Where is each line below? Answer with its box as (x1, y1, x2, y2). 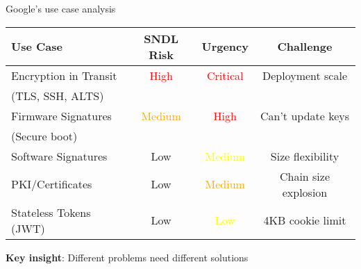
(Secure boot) (11, 127, 78, 144)
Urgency (201, 38, 249, 55)
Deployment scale (262, 67, 348, 83)
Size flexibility (270, 147, 339, 164)
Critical (206, 67, 244, 83)
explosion (282, 184, 328, 200)
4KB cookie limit (263, 212, 346, 229)
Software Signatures (11, 147, 108, 164)
